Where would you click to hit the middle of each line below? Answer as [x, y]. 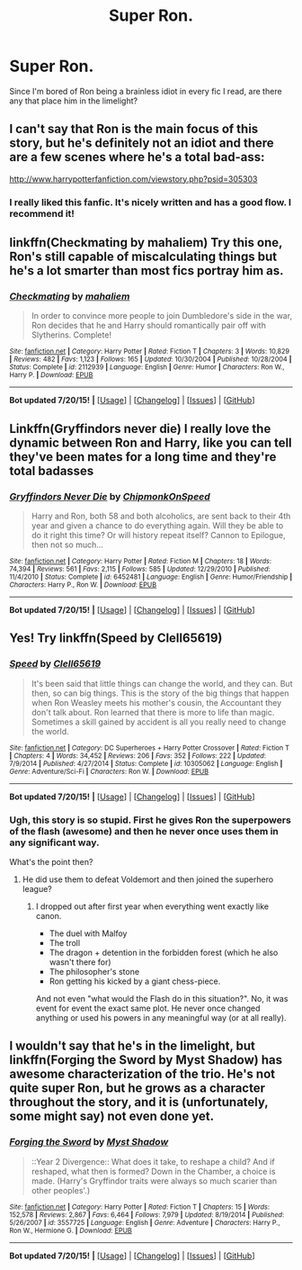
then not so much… [67, 545]
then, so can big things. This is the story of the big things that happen [160, 693]
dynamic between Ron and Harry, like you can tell [151, 442]
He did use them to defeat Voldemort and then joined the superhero [148, 879]
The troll [65, 943]
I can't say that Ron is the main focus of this [134, 129]
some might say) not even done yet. [111, 1117]
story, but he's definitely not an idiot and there [142, 144]
